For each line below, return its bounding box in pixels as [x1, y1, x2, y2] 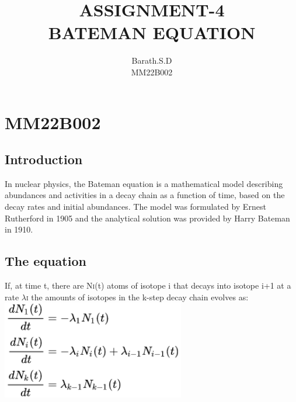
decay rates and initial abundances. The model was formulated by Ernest [5, 200, 266, 213]
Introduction [5, 150, 83, 168]
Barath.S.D [131, 54, 172, 67]
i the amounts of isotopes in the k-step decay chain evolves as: [26, 290, 249, 303]
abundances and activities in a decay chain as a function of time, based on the [5, 189, 285, 201]
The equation [5, 252, 86, 270]
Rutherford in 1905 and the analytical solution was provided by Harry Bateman [5, 212, 290, 224]
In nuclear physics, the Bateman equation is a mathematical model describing [5, 177, 283, 189]
